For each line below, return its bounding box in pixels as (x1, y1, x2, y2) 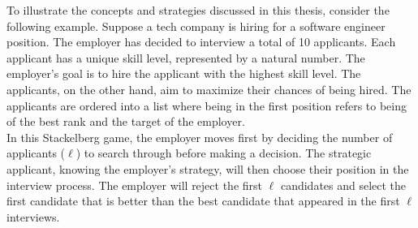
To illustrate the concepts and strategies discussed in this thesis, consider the (6, 2, 390, 18)
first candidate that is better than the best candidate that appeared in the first (6, 192, 400, 209)
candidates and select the (280, 176, 407, 193)
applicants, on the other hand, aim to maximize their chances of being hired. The (6, 80, 412, 97)
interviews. (6, 208, 60, 225)
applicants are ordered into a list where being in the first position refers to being (6, 97, 407, 114)
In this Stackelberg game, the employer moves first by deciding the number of (6, 128, 393, 145)
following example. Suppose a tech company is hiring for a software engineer (6, 17, 386, 34)
